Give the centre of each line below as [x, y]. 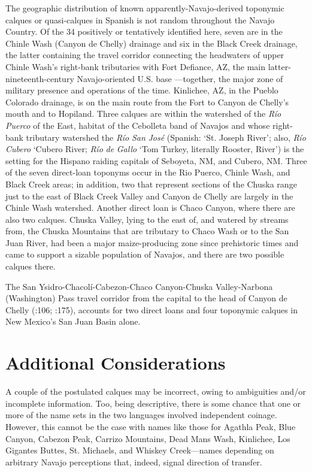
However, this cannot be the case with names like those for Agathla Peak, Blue [151, 426]
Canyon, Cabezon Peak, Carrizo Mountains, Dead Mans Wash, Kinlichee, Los [148, 438]
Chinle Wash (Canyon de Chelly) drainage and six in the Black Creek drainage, [152, 43]
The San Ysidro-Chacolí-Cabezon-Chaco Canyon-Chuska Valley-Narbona [139, 286]
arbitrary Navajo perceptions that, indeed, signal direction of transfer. [134, 462]
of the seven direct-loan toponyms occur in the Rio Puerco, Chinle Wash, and [148, 172]
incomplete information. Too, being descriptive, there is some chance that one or [153, 403]
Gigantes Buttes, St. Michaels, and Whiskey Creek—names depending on [140, 450]
